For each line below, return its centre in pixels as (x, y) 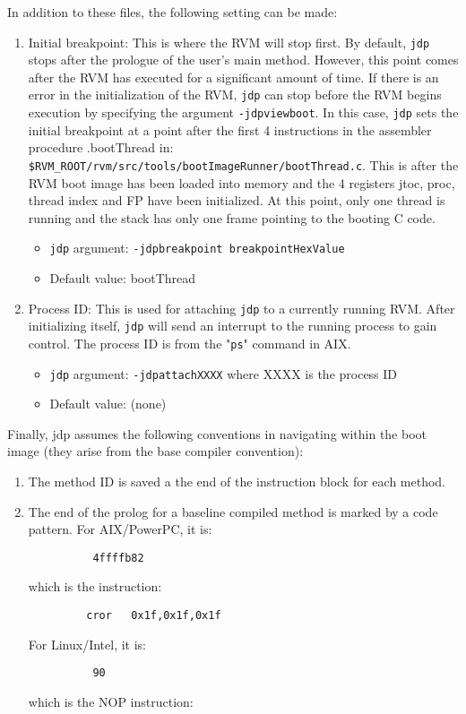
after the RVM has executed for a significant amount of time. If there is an (233, 77)
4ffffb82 (118, 558)
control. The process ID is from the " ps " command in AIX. (190, 343)
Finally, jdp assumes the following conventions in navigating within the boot (217, 433)
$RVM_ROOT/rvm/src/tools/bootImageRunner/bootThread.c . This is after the (243, 164)
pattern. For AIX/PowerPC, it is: (120, 529)
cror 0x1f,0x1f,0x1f (154, 616)
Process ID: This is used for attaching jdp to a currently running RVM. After (242, 308)
